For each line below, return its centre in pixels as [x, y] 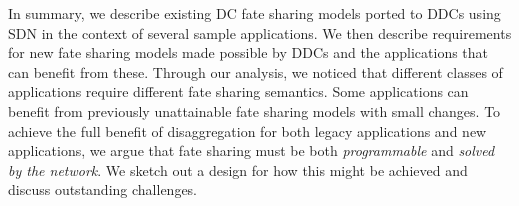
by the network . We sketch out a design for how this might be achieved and [238, 169]
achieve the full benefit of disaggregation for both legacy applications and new [247, 130]
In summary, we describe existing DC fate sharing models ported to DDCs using [254, 13]
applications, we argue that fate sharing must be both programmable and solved [251, 150]
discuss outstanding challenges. [102, 189]
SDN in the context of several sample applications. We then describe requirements [260, 32]
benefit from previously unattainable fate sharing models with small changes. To [254, 110]
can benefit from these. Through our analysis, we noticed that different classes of [255, 71]
